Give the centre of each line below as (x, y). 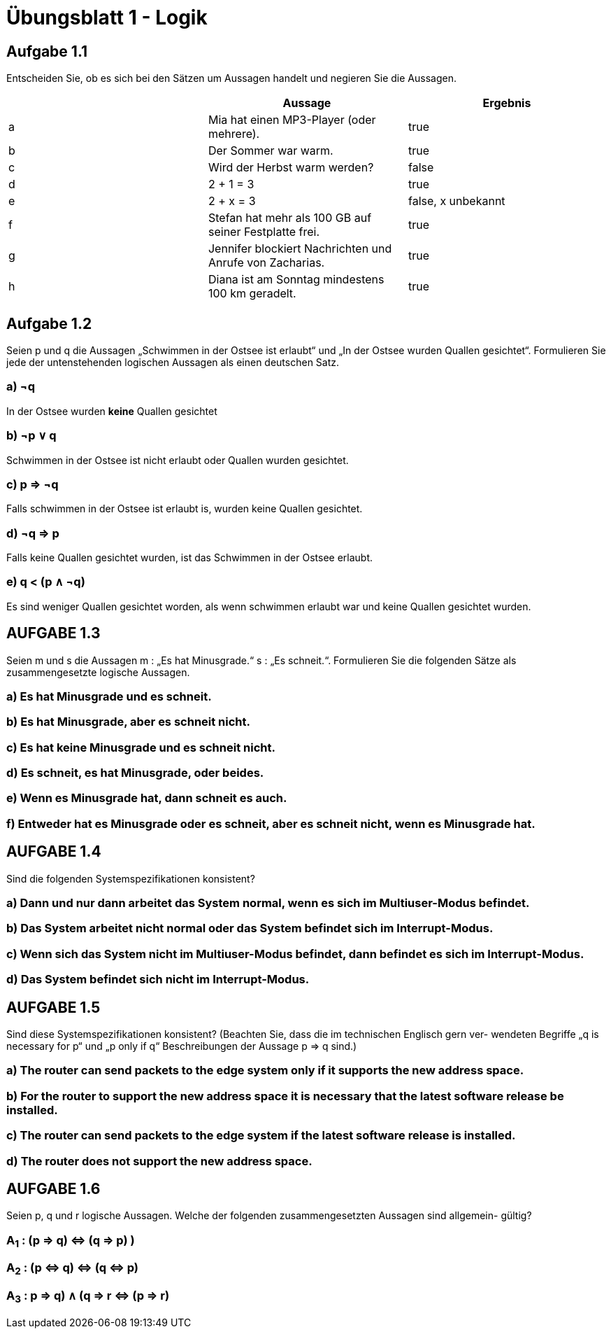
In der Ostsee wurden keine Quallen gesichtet (112, 411)
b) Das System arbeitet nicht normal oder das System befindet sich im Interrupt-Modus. (250, 928)
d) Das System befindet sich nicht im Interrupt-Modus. (158, 980)
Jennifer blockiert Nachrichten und (300, 249)
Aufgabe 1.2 (49, 323)
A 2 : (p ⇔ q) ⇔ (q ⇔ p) (72, 1269)
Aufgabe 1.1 (47, 51)
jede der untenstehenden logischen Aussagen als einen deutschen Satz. (173, 363)
